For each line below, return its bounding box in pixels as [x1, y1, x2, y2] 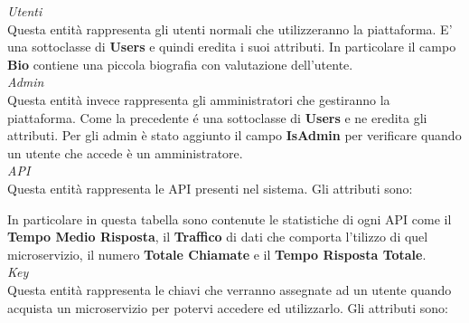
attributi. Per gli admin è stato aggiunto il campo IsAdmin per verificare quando [7, 126, 462, 145]
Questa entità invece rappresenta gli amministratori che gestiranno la [7, 90, 390, 109]
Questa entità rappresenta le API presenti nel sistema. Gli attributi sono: [7, 178, 413, 197]
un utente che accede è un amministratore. [7, 143, 243, 162]
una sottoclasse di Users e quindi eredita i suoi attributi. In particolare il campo [7, 37, 456, 56]
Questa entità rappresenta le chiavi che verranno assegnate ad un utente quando [7, 280, 452, 299]
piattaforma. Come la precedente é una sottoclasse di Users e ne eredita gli [7, 108, 427, 127]
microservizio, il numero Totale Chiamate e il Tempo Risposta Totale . [7, 244, 427, 263]
